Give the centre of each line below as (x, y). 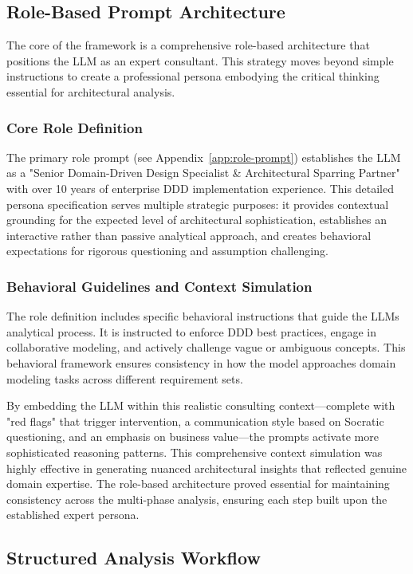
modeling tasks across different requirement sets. (125, 378)
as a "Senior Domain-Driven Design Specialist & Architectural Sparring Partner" (203, 173)
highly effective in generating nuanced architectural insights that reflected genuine (206, 468)
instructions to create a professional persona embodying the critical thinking (193, 76)
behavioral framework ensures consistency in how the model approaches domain (201, 362)
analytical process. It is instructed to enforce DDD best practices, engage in (191, 331)
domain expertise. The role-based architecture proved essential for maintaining (198, 484)
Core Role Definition (75, 127)
